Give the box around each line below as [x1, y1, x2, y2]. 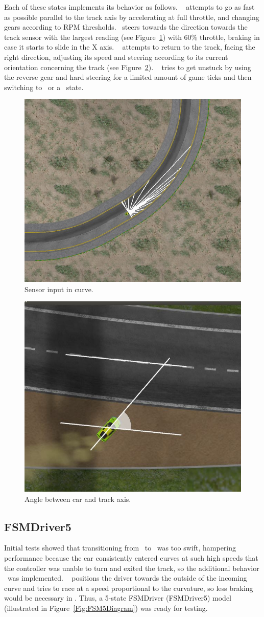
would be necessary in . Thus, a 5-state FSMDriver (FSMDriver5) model [4, 592, 232, 603]
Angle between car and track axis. [25, 493, 131, 504]
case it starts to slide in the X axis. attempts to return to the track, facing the [4, 41, 255, 52]
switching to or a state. [4, 81, 84, 92]
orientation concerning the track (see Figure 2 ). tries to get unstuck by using [4, 61, 251, 72]
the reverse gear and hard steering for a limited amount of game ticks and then [4, 72, 252, 82]
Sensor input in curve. [25, 283, 93, 294]
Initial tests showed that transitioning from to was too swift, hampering [4, 542, 236, 553]
